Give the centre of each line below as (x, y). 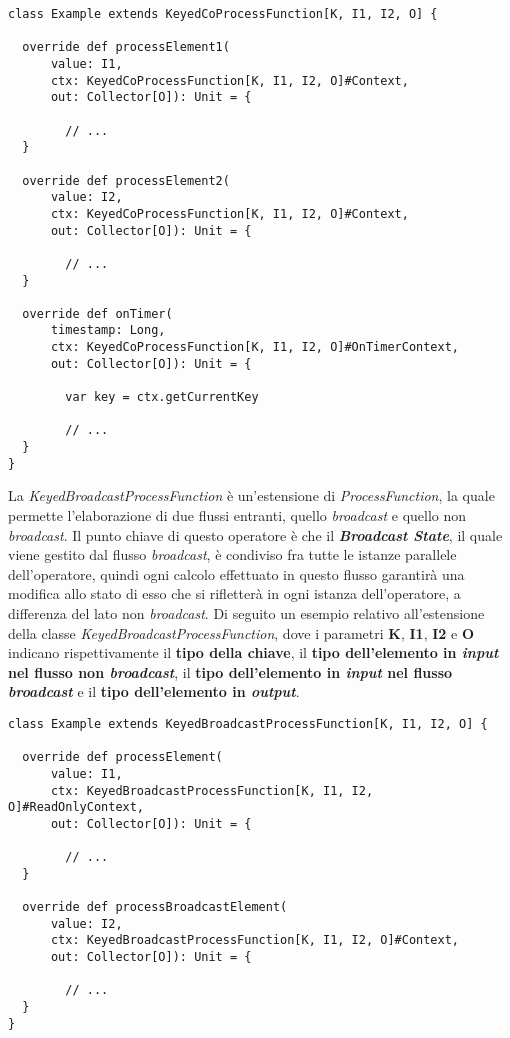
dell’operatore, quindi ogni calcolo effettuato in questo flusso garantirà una (236, 573)
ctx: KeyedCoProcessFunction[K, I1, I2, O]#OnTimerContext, (255, 347)
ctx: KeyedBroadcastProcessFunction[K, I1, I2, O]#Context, (255, 940)
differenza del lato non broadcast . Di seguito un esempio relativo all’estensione (246, 612)
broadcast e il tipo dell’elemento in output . (154, 691)
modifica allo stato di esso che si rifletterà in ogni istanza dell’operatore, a (234, 593)
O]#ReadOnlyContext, (76, 807)
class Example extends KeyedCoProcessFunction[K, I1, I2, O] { (223, 14)
